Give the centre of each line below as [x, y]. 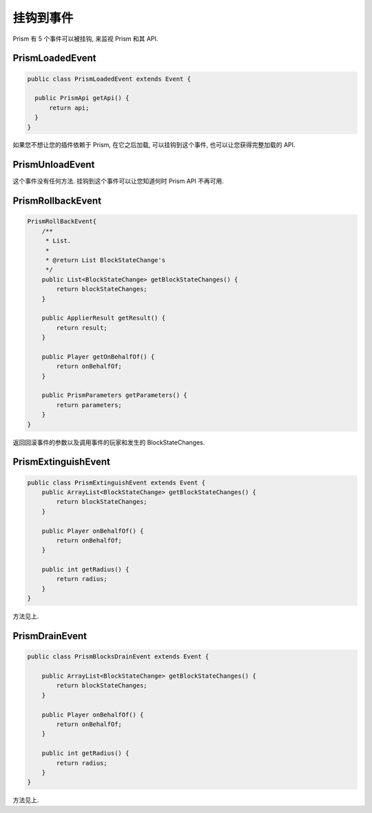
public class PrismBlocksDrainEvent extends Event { [118, 657]
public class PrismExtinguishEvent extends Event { [116, 482]
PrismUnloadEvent [54, 165]
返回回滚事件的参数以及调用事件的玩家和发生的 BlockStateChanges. [109, 442]
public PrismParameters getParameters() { [114, 395]
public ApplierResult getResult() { [103, 318]
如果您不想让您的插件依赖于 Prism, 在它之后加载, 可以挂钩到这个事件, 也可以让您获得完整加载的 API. [154, 145]
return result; [82, 327]
